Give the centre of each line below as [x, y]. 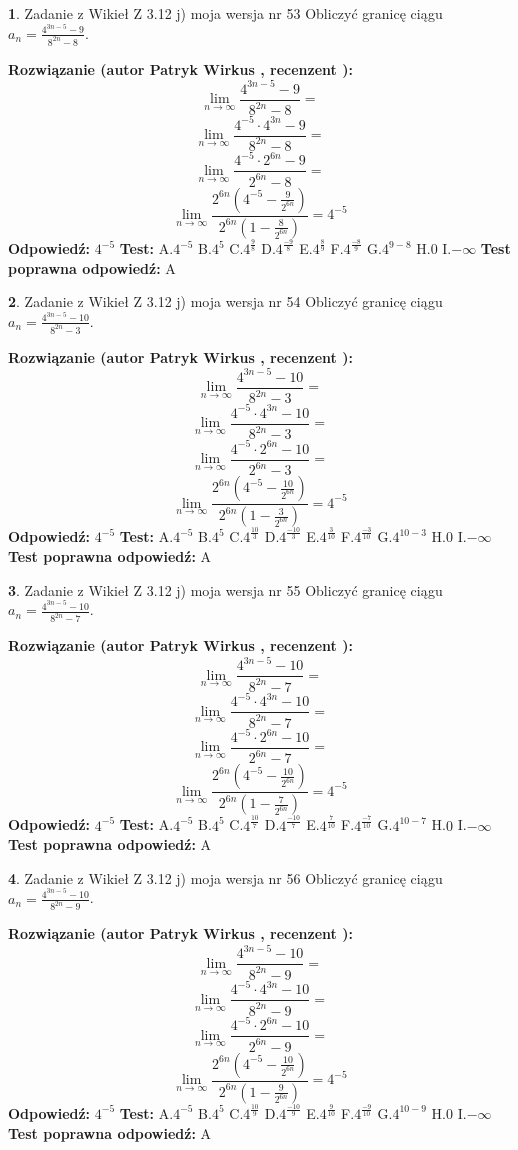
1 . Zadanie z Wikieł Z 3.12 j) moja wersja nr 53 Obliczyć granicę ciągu [225, 13]
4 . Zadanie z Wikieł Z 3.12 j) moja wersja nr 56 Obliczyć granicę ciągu [225, 877]
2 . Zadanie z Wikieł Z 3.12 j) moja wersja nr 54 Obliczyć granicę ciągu [225, 301]
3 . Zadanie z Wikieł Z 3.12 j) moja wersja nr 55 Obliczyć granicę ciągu [225, 589]
